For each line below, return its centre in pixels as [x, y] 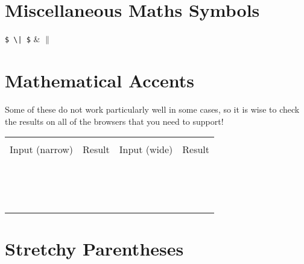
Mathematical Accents [100, 80]
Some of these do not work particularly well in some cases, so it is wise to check [152, 109]
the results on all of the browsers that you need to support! [114, 121]
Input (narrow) [42, 149]
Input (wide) [146, 149]
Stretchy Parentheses [94, 249]
